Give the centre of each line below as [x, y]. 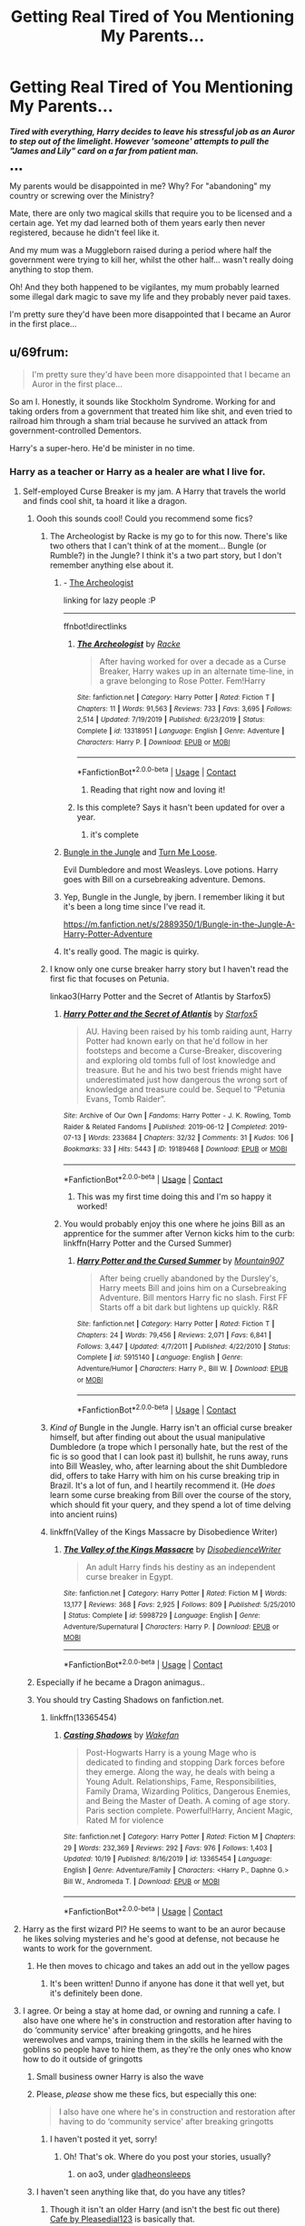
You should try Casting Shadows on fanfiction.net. [130, 1700]
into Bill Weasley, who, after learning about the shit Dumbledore [168, 1466]
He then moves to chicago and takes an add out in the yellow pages [163, 1966]
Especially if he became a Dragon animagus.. [121, 1682]
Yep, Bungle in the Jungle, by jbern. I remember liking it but [174, 897]
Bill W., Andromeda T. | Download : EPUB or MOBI [142, 1881]
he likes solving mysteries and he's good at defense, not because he [151, 1939]
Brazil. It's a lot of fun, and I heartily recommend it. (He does [162, 1485]
